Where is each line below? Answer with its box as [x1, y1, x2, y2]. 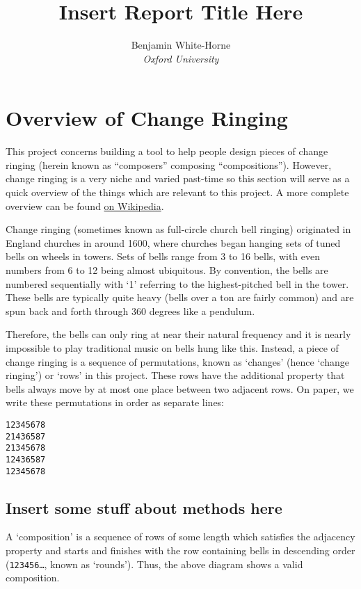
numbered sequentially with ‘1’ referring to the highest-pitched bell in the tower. [6, 276, 349, 291]
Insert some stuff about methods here [6, 497, 282, 518]
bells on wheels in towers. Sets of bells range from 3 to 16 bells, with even [6, 249, 321, 264]
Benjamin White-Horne [131, 38, 231, 52]
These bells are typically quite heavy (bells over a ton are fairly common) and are [6, 290, 354, 305]
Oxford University [143, 51, 219, 65]
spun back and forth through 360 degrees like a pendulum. [6, 303, 255, 318]
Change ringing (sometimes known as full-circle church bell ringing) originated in [6, 222, 351, 236]
